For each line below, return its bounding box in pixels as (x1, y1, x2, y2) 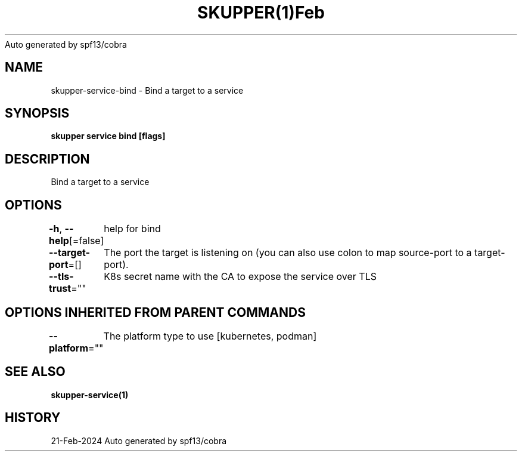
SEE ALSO (5, 364, 66, 380)
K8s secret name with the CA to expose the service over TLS (104, 270, 377, 283)
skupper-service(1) (51, 389, 129, 400)
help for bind (104, 223, 161, 235)
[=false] (69, 235, 104, 247)
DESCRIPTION (5, 151, 90, 167)
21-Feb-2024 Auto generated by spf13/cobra (51, 435, 227, 446)
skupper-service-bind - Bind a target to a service (51, 85, 244, 95)
